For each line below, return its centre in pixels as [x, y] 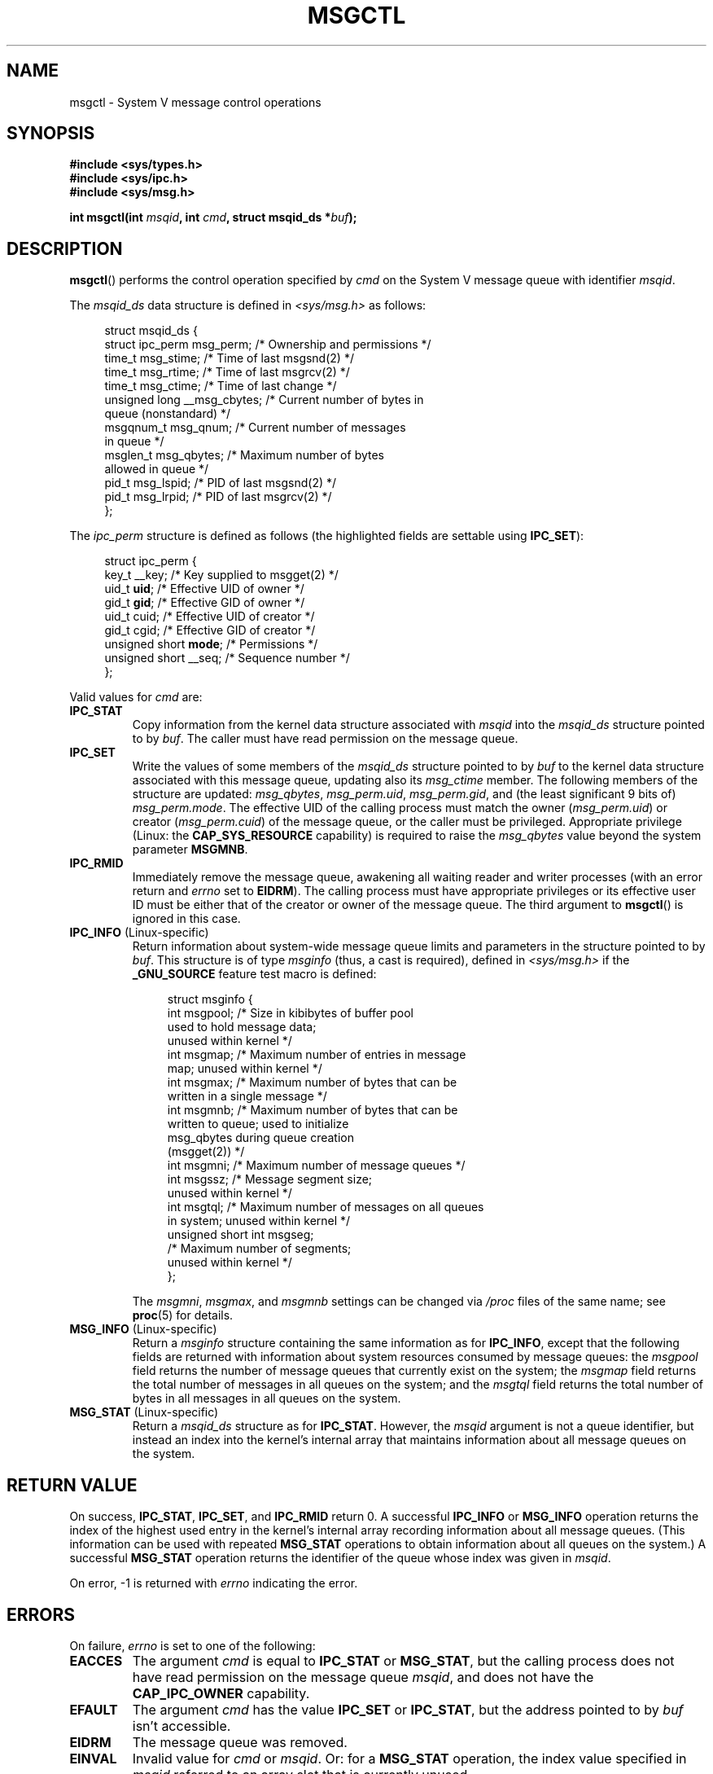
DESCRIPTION [65, 248]
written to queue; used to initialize [258, 1124]
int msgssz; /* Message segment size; [270, 1179]
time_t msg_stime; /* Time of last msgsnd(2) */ [229, 358]
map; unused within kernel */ [245, 1069]
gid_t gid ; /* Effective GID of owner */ [205, 603]
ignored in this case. [186, 919]
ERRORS [41, 1614]
